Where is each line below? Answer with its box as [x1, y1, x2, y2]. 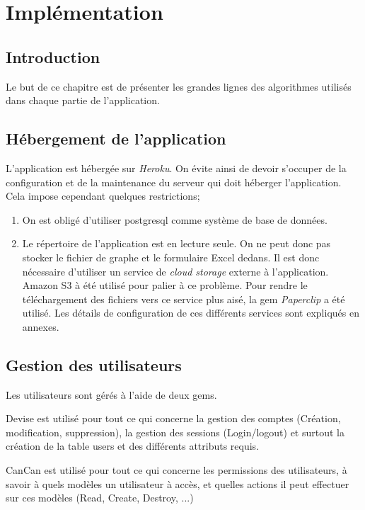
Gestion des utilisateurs [6, 353, 182, 375]
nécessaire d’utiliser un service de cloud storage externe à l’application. [22, 263, 329, 278]
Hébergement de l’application [6, 127, 226, 149]
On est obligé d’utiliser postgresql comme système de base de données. [22, 212, 328, 227]
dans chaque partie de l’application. [6, 93, 160, 108]
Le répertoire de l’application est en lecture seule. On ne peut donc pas [22, 236, 331, 251]
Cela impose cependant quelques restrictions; [6, 188, 200, 203]
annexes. [22, 319, 59, 334]
